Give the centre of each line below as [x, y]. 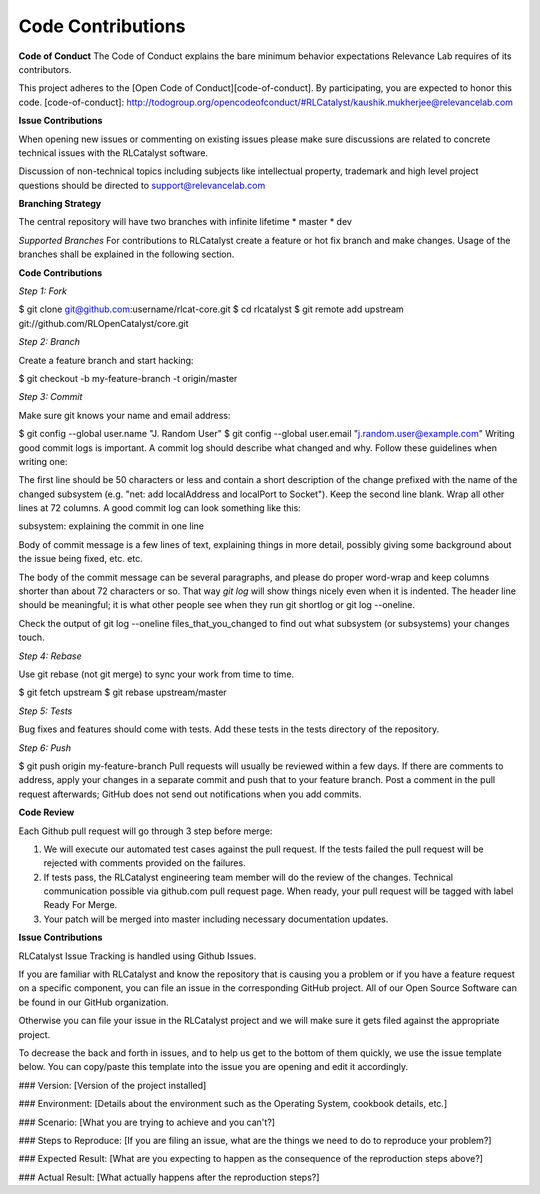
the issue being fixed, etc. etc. [81, 559]
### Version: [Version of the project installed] [112, 1085]
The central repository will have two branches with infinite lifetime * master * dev [185, 222]
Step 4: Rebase [50, 656]
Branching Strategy [60, 204]
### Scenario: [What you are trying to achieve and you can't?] [146, 1122]
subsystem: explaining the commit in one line [111, 526]
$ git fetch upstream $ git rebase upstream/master [122, 692]
